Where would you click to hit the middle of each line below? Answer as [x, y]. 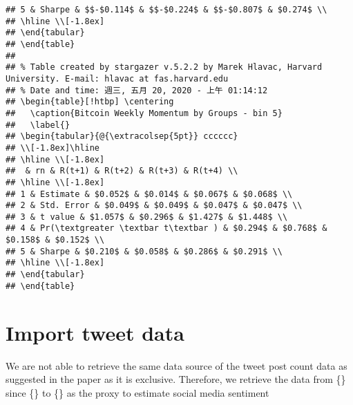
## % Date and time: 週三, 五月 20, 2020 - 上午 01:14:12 [137, 90]
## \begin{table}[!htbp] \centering [90, 102]
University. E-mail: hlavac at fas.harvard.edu [117, 78]
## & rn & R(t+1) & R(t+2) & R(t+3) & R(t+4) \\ [122, 171]
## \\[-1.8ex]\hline [53, 148]
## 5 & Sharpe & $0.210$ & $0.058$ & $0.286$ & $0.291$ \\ [144, 251]
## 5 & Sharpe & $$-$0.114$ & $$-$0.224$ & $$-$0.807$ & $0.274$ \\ [166, 10]
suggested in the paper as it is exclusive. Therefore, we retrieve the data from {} [176, 379]
